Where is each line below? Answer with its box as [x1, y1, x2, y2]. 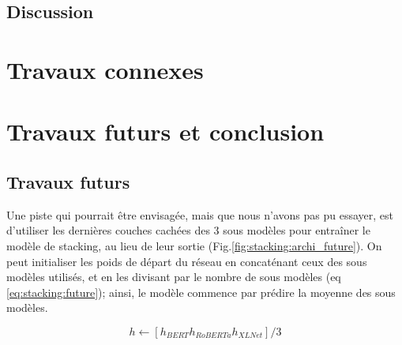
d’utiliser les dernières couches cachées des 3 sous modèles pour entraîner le [6, 222, 370, 238]
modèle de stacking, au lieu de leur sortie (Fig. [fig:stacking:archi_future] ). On [6, 237, 382, 253]
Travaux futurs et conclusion [6, 115, 325, 148]
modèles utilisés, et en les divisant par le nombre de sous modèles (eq [6, 268, 341, 285]
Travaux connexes [6, 53, 204, 85]
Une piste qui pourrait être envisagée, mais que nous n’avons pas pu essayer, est [6, 206, 394, 223]
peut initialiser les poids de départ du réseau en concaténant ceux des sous [6, 253, 367, 269]
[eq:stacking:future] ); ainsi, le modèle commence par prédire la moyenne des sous [6, 283, 396, 300]
